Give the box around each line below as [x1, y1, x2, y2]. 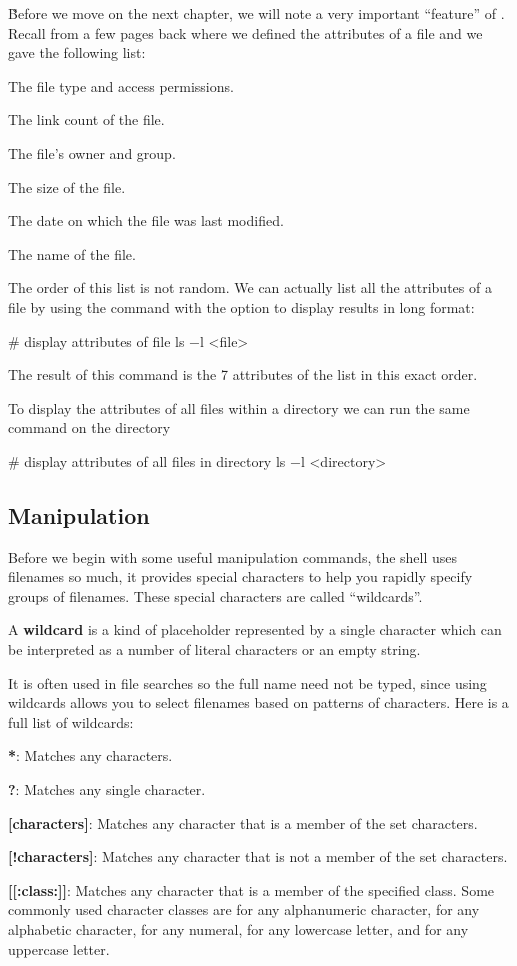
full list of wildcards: [8, 711, 134, 732]
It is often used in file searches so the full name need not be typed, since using [8, 672, 487, 693]
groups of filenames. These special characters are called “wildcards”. [8, 585, 423, 606]
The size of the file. [8, 176, 126, 197]
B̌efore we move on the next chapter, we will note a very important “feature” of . [8, 3, 505, 23]
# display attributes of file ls [8, 330, 185, 351]
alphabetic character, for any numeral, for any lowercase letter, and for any [8, 919, 469, 940]
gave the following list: [8, 42, 146, 63]
